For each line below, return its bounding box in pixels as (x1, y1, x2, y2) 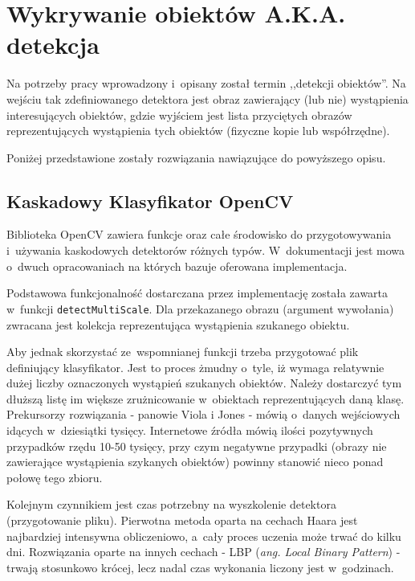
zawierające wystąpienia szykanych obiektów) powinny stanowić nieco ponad (6, 453, 384, 470)
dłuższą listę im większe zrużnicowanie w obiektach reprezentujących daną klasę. (6, 390, 405, 407)
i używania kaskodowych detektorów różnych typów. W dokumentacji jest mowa (6, 242, 405, 259)
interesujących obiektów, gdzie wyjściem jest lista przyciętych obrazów (6, 106, 352, 123)
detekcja (6, 28, 100, 61)
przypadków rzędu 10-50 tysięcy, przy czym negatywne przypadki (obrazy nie (6, 437, 387, 454)
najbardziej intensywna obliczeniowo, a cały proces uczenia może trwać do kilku (6, 527, 401, 544)
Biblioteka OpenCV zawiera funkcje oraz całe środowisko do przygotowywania (6, 226, 392, 243)
